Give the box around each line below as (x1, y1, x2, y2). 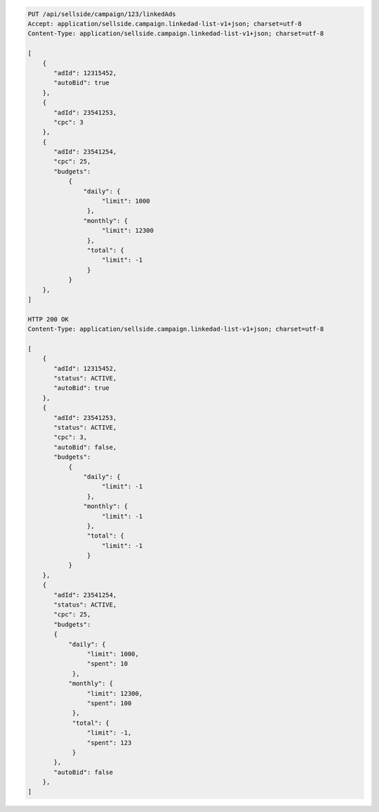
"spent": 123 (86, 739, 132, 747)
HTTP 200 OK (27, 315, 69, 323)
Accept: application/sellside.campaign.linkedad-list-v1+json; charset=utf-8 (27, 20, 302, 27)
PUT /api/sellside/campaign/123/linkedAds (27, 10, 176, 18)
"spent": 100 (86, 699, 132, 707)
